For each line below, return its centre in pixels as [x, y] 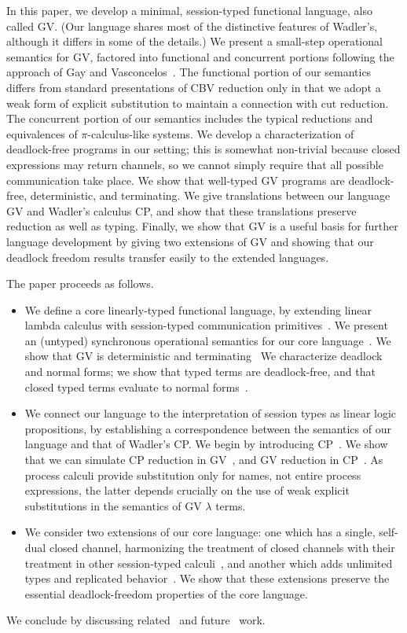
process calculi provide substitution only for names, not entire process [193, 475]
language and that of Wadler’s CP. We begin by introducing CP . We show [206, 444]
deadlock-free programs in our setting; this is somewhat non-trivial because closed [203, 149]
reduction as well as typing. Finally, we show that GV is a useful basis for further [202, 226]
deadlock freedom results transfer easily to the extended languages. [168, 257]
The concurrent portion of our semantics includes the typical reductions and [190, 118]
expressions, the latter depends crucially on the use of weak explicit [187, 490]
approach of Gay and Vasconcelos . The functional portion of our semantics [189, 72]
